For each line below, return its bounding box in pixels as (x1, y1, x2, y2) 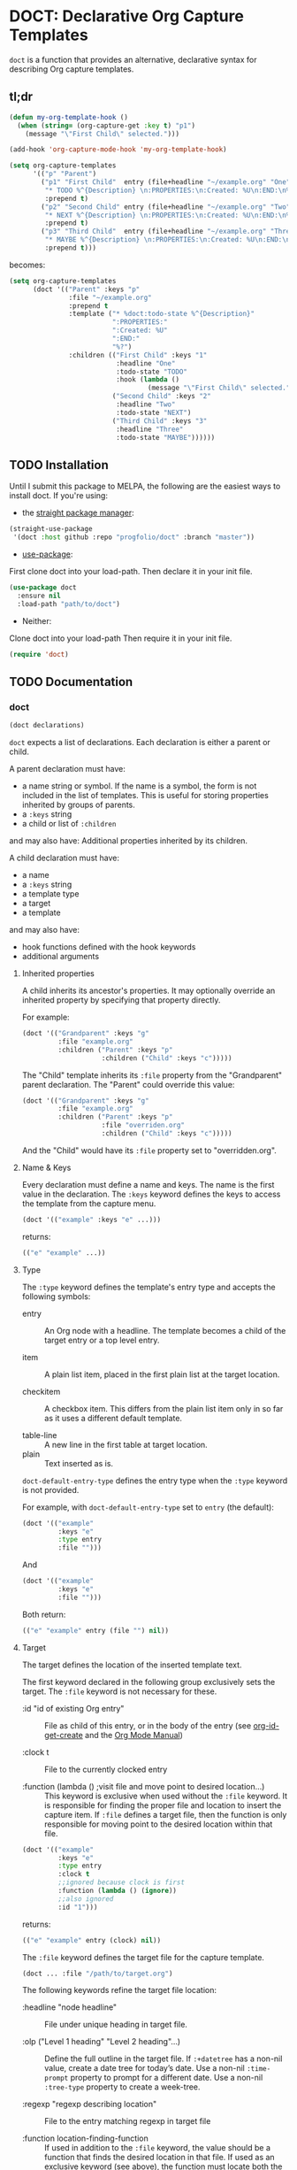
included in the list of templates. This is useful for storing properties (21, 790, 270, 800)
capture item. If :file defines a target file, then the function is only (43, 1809, 287, 1820)
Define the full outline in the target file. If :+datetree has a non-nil (43, 2053, 283, 2064)
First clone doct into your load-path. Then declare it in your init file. (9, 566, 254, 576)
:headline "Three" (116, 425, 184, 434)
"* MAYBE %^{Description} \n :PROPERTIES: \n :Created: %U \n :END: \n (44, 235, 291, 244)
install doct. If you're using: (9, 490, 109, 501)
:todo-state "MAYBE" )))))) (116, 433, 216, 442)
